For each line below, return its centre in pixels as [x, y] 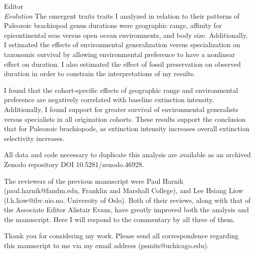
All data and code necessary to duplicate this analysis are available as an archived [127, 155]
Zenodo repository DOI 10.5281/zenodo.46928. [74, 164]
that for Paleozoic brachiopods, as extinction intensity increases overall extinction [127, 128]
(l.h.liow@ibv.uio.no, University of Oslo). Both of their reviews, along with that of [127, 200]
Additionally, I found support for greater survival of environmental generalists [121, 109]
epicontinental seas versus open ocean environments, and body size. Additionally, [126, 35]
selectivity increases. [34, 138]
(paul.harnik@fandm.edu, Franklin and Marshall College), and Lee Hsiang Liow [124, 190]
